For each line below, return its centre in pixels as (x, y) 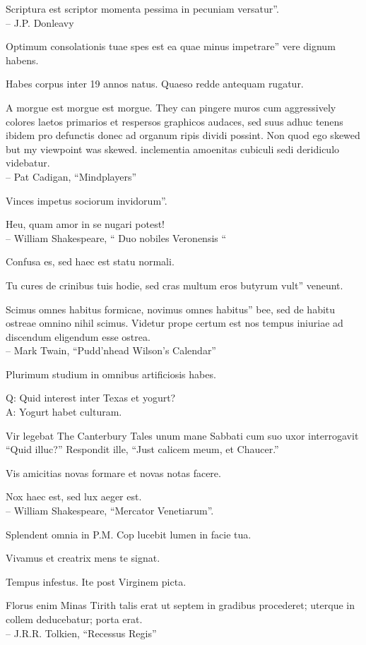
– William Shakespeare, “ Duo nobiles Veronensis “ (116, 237)
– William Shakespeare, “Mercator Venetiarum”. (110, 511)
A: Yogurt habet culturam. (64, 412)
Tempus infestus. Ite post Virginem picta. (96, 581)
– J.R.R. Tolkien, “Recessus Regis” (81, 633)
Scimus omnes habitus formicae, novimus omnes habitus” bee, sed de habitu (171, 309)
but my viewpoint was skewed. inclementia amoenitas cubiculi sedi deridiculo (173, 149)
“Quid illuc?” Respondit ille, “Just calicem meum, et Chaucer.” (142, 449)
